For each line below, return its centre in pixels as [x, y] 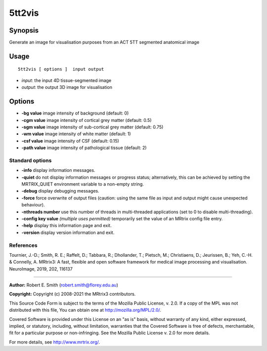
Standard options [30, 160]
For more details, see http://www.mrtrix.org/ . [55, 342]
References [23, 245]
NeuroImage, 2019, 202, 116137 [41, 269]
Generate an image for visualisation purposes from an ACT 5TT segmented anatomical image [104, 42]
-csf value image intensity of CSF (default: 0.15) [70, 141]
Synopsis [24, 30]
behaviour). [33, 205]
